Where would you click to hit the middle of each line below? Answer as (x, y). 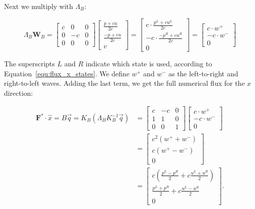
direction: (18, 93)
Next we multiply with (39, 6)
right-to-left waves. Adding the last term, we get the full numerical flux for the (124, 83)
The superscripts (29, 64)
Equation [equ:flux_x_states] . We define (67, 73)
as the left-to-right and (203, 73)
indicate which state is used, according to (149, 64)
